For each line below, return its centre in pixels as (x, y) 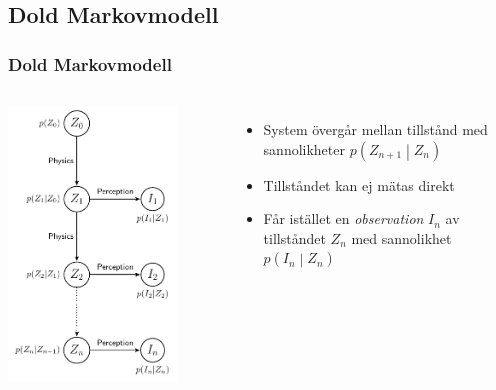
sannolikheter (304, 148)
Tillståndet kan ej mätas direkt (359, 184)
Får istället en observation (343, 218)
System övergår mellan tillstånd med (375, 129)
